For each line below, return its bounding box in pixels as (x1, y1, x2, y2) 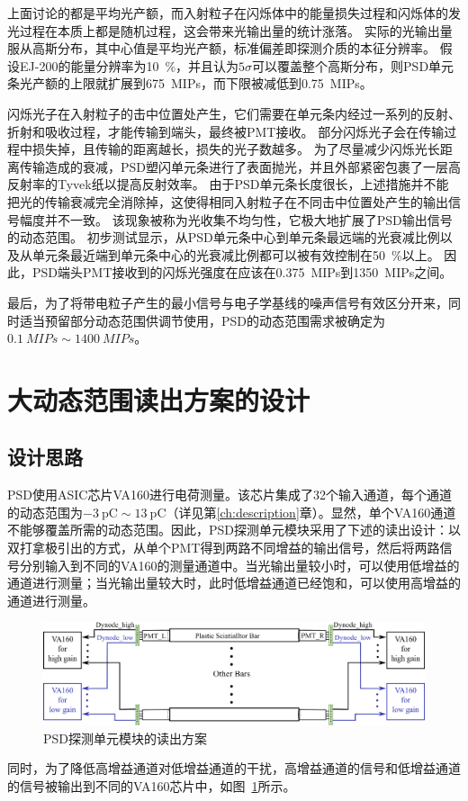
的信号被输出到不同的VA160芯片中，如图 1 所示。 (7, 776, 296, 795)
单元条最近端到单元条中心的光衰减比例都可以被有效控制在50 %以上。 (31, 245, 440, 264)
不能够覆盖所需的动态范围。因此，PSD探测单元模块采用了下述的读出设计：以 (7, 520, 462, 539)
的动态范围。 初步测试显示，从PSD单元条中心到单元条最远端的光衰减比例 (7, 228, 440, 247)
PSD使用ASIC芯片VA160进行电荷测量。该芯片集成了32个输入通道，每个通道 (7, 485, 452, 504)
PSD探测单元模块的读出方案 (43, 728, 208, 747)
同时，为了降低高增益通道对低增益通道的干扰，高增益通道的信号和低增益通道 (7, 759, 461, 778)
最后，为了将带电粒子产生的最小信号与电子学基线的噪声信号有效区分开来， (7, 292, 448, 311)
